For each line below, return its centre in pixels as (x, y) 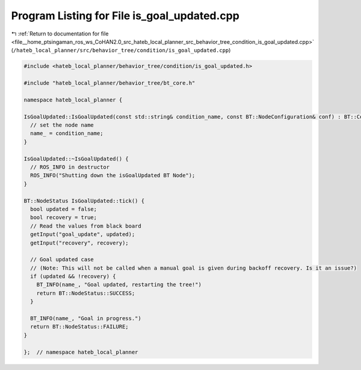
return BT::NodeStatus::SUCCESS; (86, 293)
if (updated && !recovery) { (73, 277)
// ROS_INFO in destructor (70, 167)
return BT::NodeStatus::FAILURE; (79, 327)
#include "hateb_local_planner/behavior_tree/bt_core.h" (110, 83)
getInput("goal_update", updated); (83, 235)
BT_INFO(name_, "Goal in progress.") (86, 319)
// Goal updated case (62, 259)
